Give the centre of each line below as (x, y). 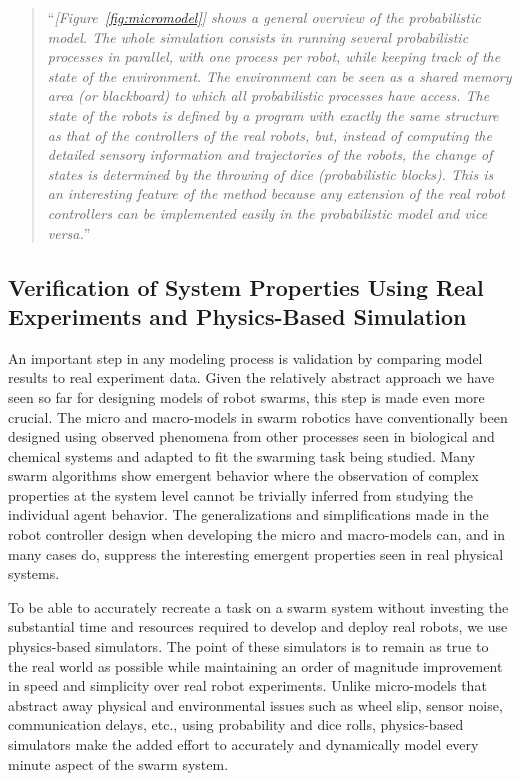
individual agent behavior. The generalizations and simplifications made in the (248, 514)
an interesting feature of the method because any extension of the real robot (276, 193)
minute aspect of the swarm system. (118, 763)
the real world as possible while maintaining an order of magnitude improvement (255, 665)
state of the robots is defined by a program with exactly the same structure (273, 114)
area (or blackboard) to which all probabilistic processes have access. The (268, 95)
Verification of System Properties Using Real (246, 286)
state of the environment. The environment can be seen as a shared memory (279, 75)
